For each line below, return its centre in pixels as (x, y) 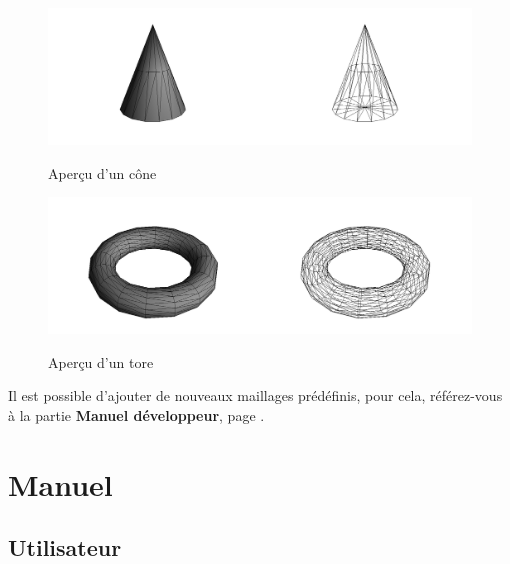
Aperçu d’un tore (101, 361)
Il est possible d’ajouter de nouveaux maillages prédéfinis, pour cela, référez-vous (255, 395)
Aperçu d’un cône (102, 172)
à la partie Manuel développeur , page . (136, 415)
